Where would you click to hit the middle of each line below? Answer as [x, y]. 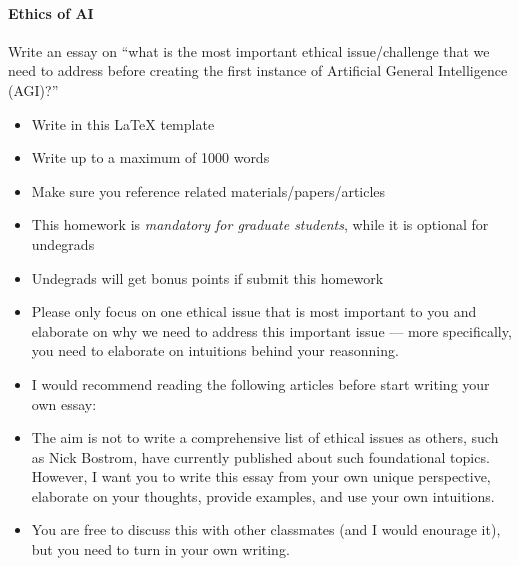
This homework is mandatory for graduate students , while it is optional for [260, 224]
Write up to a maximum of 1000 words [150, 157]
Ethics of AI [51, 12]
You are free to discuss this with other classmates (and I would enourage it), [266, 529]
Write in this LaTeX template [123, 123]
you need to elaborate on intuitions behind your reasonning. [215, 350]
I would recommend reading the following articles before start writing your [260, 383]
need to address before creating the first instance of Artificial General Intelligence [258, 70]
